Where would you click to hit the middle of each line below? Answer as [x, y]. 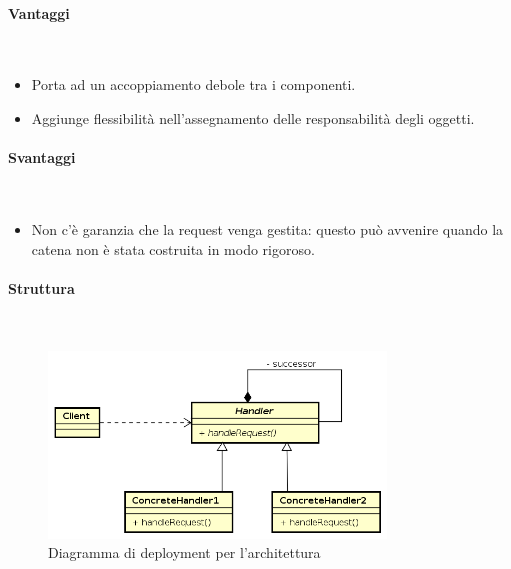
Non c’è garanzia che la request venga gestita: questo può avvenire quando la [267, 228]
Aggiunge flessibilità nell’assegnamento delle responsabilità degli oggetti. [253, 117]
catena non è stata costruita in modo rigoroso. [173, 248]
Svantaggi [42, 157]
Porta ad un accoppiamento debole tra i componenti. [193, 84]
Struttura [41, 287]
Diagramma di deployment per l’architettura [184, 552]
